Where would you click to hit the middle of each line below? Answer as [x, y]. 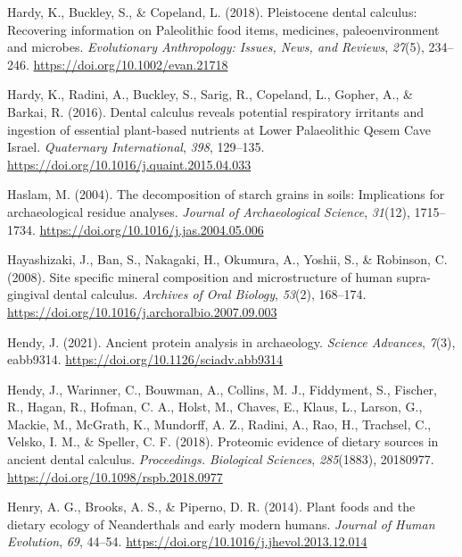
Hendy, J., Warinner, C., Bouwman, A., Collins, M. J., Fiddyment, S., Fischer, [222, 389]
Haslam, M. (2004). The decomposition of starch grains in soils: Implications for [226, 194]
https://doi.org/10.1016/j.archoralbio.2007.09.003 [142, 311]
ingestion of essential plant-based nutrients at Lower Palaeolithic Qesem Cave [219, 129]
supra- [413, 276]
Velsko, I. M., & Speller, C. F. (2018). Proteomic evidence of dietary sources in [223, 441]
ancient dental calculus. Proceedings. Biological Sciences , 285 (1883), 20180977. [221, 459]
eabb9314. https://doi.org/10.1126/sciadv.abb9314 [145, 359]
